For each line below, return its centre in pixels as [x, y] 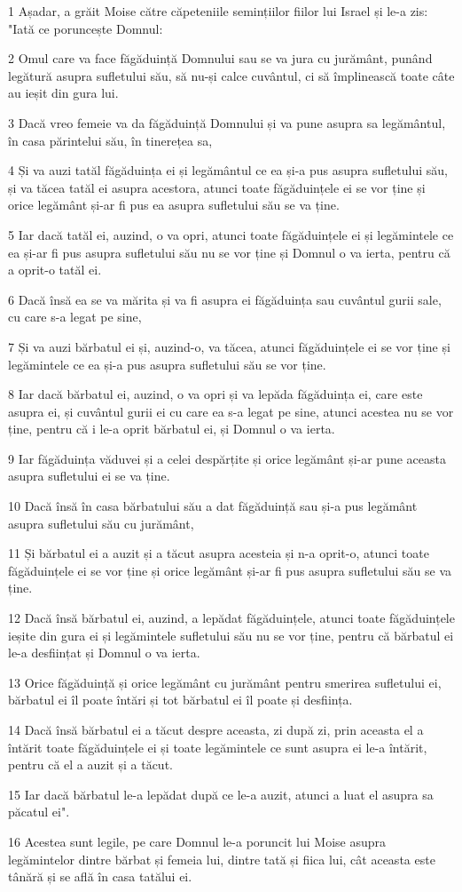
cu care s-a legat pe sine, [75, 317]
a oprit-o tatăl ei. [55, 270]
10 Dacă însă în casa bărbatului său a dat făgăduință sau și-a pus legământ [213, 506]
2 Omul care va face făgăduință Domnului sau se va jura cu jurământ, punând [220, 58]
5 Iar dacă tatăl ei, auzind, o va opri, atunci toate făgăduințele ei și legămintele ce [231, 234]
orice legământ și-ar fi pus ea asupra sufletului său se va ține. [174, 205]
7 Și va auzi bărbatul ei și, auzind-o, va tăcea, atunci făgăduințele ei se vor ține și [229, 346]
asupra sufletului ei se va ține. [89, 476]
